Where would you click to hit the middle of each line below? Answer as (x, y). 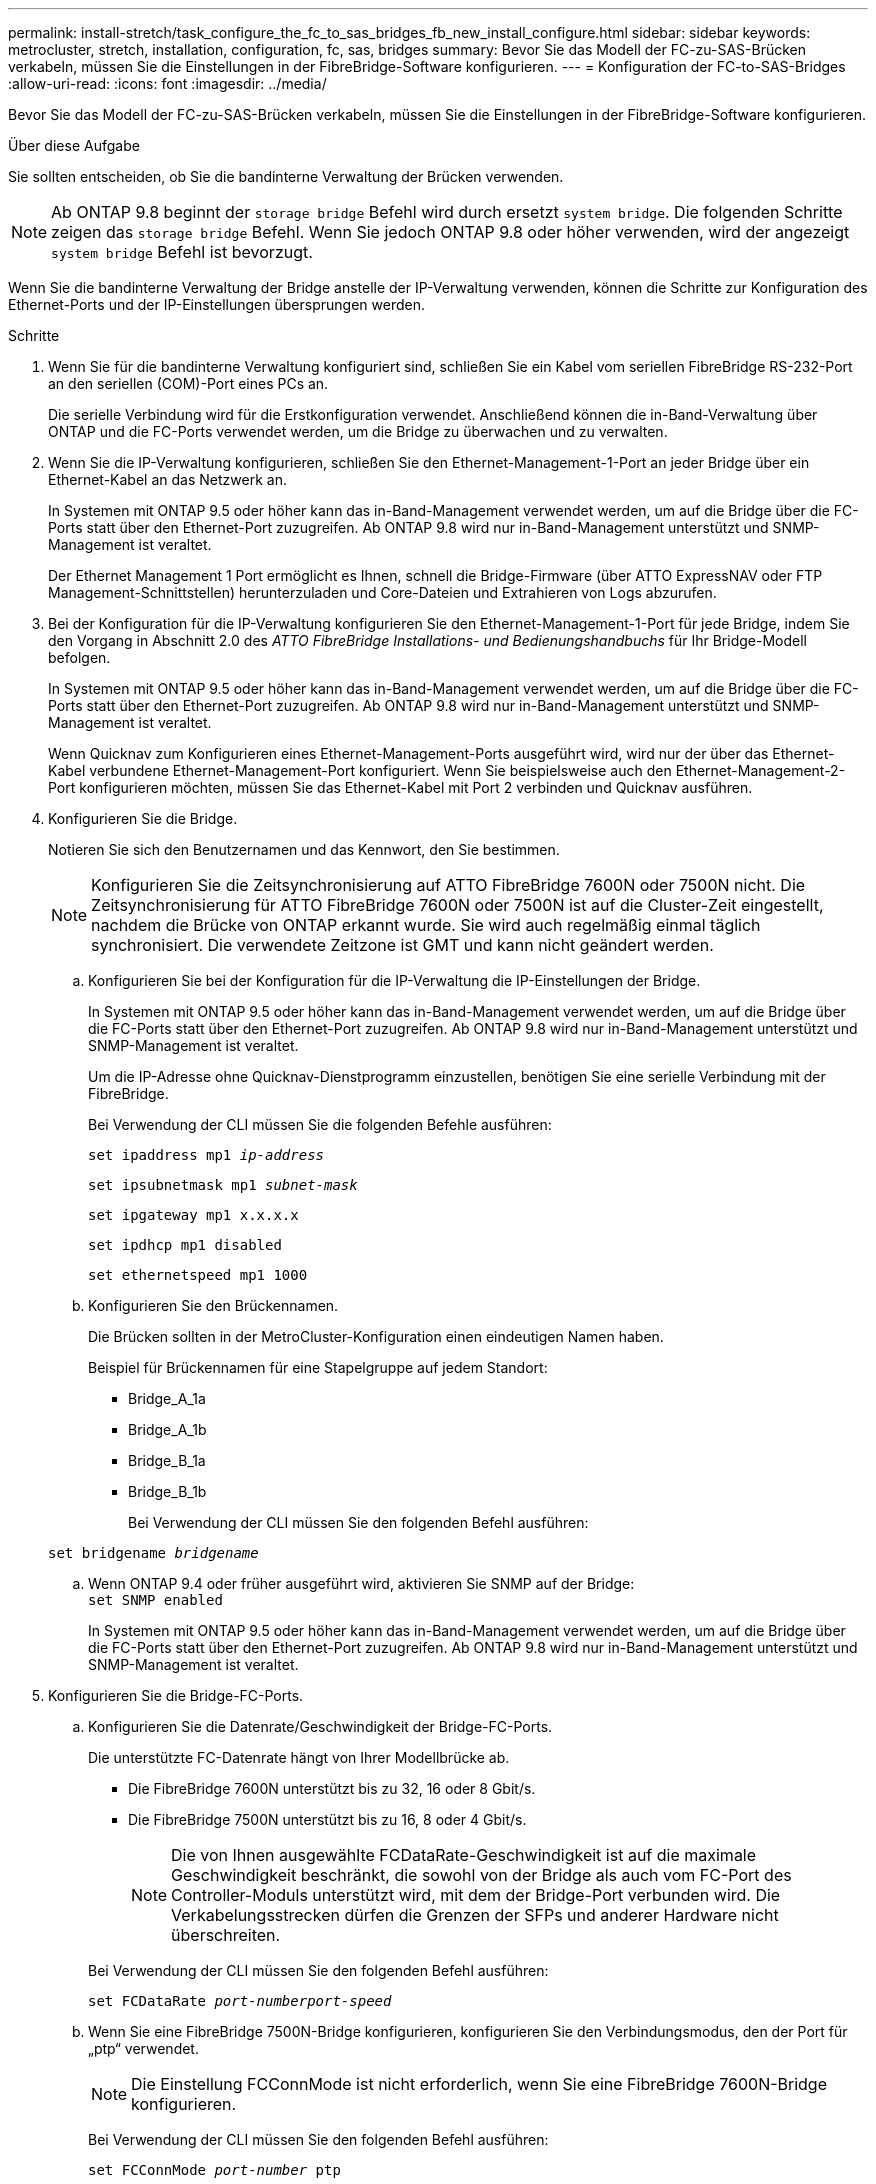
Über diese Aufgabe (74, 145)
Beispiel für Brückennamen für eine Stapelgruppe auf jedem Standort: (318, 1367)
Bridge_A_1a (167, 1398)
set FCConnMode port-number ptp (214, 2170)
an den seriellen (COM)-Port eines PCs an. (188, 383)
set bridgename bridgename (153, 1553)
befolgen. (79, 657)
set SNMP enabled (155, 1600)
